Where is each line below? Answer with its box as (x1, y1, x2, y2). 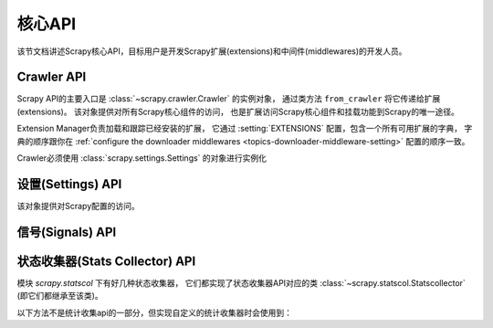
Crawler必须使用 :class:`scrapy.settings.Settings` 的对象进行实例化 (16, 153, 267, 164)
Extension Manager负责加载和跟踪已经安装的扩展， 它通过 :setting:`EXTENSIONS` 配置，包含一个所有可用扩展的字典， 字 (16, 123, 473, 134)
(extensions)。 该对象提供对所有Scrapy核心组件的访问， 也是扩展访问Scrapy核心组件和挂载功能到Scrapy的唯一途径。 (16, 106, 460, 117)
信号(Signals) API (16, 224, 117, 239)
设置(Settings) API (16, 176, 122, 192)
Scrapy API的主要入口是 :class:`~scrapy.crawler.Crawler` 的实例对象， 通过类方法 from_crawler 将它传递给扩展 (16, 93, 441, 104)
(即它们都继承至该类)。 (16, 291, 104, 302)
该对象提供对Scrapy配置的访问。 (16, 200, 141, 211)
